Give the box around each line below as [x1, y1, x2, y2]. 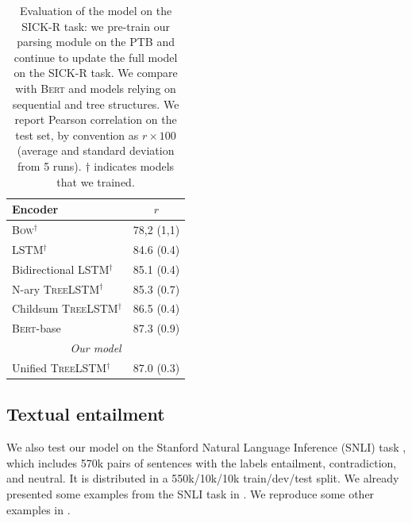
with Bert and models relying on [15, 79, 176, 96]
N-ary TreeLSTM [12, 280, 100, 297]
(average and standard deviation [17, 142, 175, 159]
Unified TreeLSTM [12, 359, 107, 375]
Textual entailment [6, 402, 165, 426]
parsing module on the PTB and [17, 33, 175, 50]
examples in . [6, 501, 71, 517]
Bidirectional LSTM [12, 260, 110, 277]
